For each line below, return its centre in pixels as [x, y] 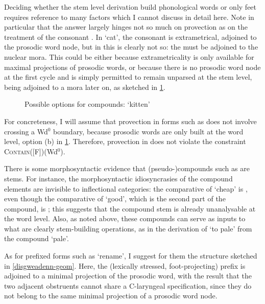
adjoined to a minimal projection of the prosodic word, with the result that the [128, 276]
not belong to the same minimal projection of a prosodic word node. [111, 296]
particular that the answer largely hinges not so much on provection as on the [126, 27]
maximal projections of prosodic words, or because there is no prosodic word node [132, 67]
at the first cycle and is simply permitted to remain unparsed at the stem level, [128, 77]
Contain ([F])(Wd [31, 151]
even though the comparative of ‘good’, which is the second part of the [115, 198]
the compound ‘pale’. [37, 238]
